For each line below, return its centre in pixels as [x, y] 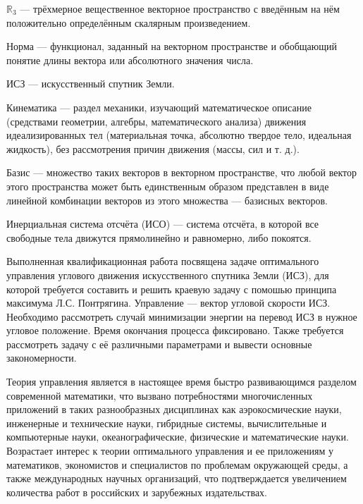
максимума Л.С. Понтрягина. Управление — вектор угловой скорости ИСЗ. [168, 303]
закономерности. [42, 358]
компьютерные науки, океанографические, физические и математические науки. [178, 437]
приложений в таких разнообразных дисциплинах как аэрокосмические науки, [174, 409]
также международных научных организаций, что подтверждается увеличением [177, 478]
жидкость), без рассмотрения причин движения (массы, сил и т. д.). [153, 148]
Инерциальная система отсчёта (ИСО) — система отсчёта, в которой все [163, 224]
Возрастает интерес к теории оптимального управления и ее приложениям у [170, 451]
